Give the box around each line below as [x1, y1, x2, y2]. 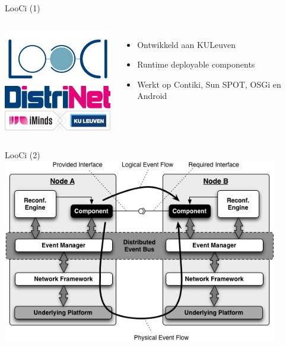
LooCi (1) [5, 2, 40, 14]
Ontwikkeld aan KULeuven [137, 38, 236, 50]
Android [137, 89, 167, 102]
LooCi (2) [5, 149, 40, 161]
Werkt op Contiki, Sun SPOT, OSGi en [137, 78, 281, 90]
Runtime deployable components [137, 58, 255, 71]
